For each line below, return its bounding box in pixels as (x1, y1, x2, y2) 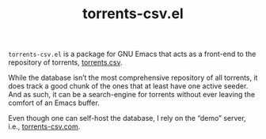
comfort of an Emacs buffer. (8, 98, 101, 107)
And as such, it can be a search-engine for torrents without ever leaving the (8, 90, 256, 100)
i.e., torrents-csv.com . (8, 122, 81, 131)
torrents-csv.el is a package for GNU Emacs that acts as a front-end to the (8, 49, 256, 59)
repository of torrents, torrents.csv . (8, 58, 123, 67)
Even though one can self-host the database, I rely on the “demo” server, (8, 114, 247, 123)
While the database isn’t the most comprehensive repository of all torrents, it (8, 73, 258, 83)
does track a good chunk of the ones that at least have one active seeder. (8, 81, 249, 91)
